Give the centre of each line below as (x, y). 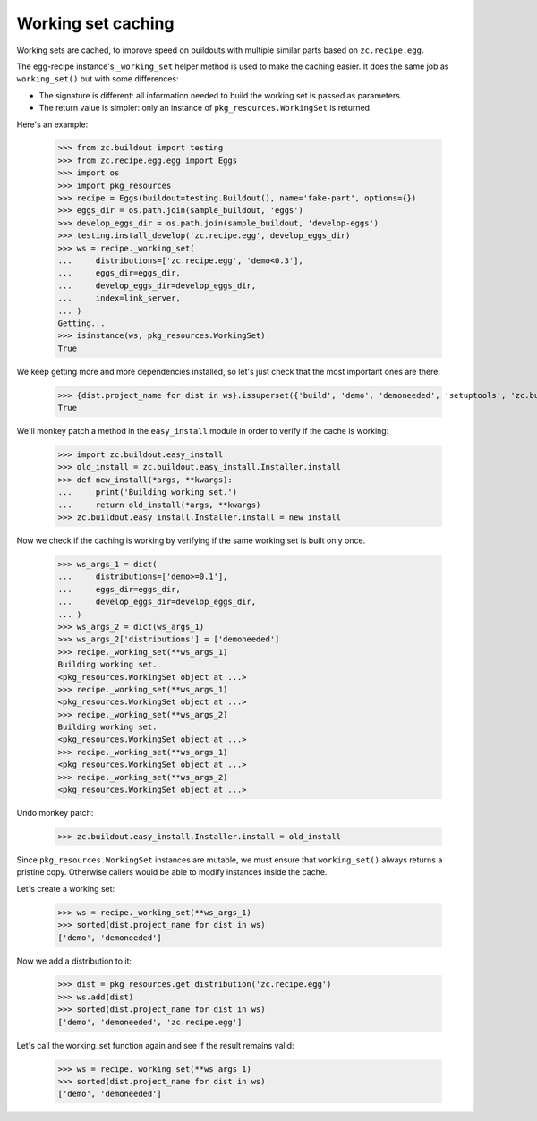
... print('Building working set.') (147, 493)
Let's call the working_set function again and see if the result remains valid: (155, 1045)
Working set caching (95, 23)
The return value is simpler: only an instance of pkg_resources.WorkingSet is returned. (205, 108)
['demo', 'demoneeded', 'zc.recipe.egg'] (150, 1022)
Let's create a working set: (66, 888)
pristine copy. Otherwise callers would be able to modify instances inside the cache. (172, 872)
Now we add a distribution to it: (74, 961)
